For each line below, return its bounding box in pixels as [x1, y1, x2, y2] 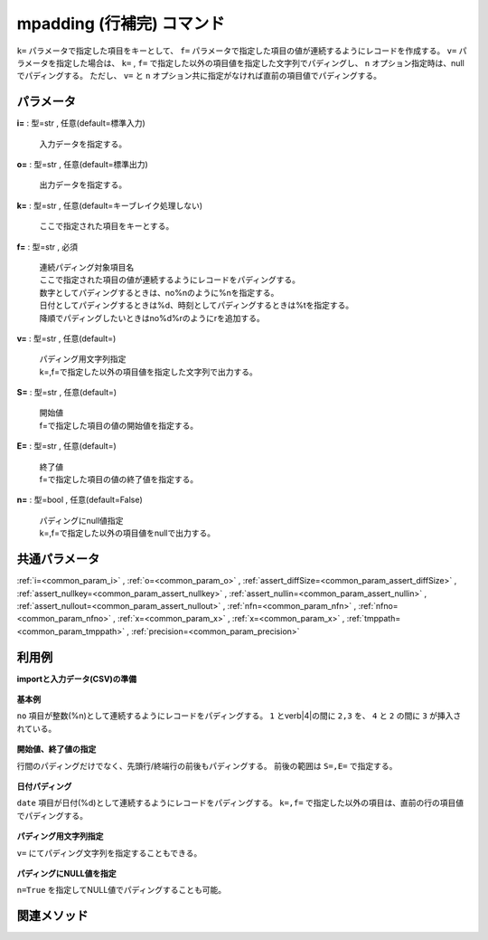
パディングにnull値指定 [39, 515, 124, 526]
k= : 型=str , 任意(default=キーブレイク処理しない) [16, 200, 203, 211]
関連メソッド [16, 908, 89, 924]
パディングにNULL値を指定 [16, 868, 117, 878]
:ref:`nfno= [358, 600, 399, 611]
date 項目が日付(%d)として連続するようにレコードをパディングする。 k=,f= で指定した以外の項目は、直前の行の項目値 [16, 797, 465, 809]
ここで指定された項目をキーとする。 [39, 221, 174, 232]
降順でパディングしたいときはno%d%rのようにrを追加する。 [39, 312, 266, 323]
